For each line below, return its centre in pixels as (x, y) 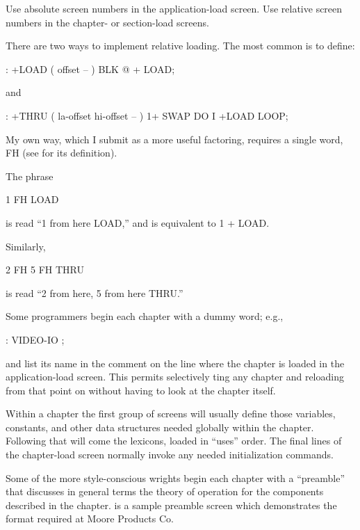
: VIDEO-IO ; (35, 339)
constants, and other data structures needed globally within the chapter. (160, 427)
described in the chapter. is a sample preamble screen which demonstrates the (171, 505)
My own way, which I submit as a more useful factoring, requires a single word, (174, 139)
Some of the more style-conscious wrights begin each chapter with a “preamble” (175, 477)
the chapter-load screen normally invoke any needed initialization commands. (170, 455)
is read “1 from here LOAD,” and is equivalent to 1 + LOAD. (138, 222)
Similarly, (26, 246)
